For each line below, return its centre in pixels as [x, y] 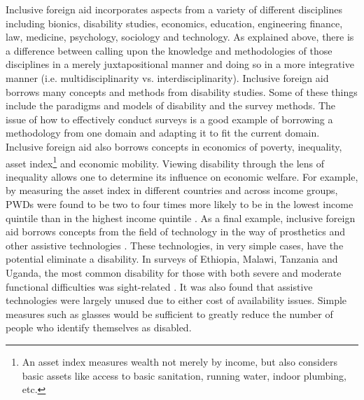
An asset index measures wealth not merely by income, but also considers [180, 361]
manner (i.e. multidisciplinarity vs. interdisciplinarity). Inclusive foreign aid [167, 77]
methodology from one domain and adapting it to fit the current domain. [163, 133]
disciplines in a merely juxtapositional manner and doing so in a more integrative [180, 64]
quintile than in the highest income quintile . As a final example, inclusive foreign [181, 218]
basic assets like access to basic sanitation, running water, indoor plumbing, [184, 375]
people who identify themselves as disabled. [99, 327]
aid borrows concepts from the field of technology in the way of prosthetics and [176, 232]
